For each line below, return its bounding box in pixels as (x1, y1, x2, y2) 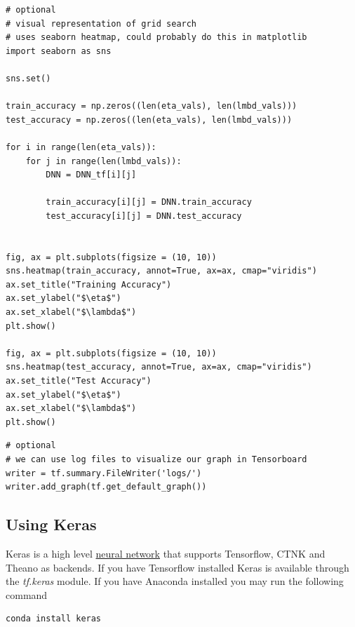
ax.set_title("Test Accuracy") (6, 376, 152, 386)
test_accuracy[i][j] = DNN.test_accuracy (46, 210, 242, 221)
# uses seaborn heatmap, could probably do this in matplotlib (6, 32, 307, 43)
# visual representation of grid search (6, 18, 197, 29)
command (6, 587, 48, 602)
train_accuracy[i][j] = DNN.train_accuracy (46, 197, 252, 208)
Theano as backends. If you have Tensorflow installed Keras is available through (6, 560, 349, 574)
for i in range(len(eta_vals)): (6, 142, 156, 152)
